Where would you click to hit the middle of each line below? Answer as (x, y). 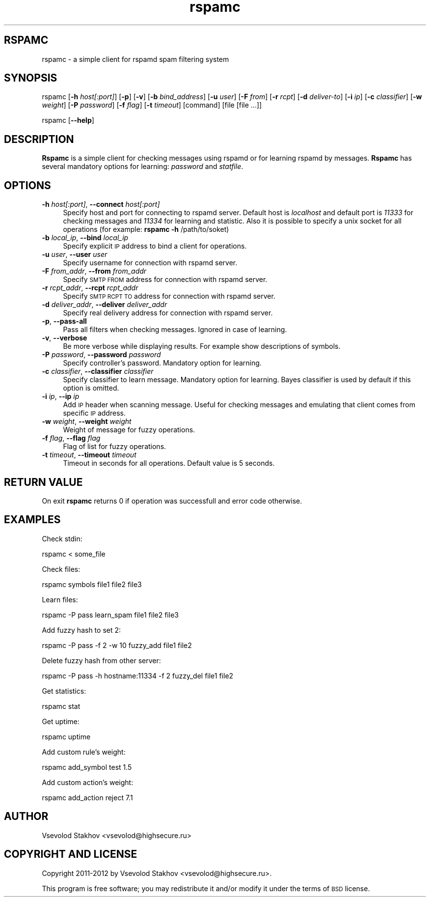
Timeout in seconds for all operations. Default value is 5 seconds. (169, 463)
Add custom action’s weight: (88, 782)
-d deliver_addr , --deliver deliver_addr (105, 305)
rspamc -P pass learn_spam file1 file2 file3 (110, 615)
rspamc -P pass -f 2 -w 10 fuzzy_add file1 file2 (117, 645)
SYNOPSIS (31, 78)
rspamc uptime (66, 736)
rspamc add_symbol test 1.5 (87, 767)
